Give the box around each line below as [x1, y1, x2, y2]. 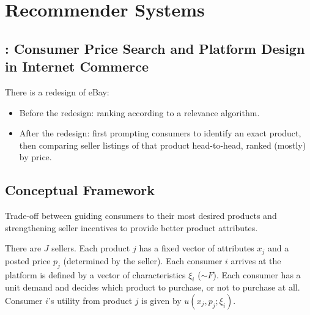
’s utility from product [48, 294, 133, 306]
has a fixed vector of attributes [139, 242, 254, 254]
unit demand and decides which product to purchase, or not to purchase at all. [5, 281, 300, 294]
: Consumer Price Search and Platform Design [5, 39, 305, 57]
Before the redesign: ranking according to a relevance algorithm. [19, 106, 260, 119]
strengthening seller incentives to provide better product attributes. [5, 221, 258, 234]
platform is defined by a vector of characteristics [5, 268, 186, 281]
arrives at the [231, 254, 281, 267]
